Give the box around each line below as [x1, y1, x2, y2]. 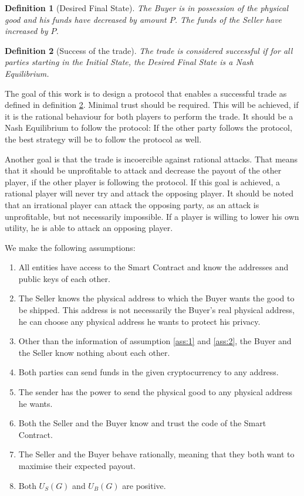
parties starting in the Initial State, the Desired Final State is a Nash [5, 56, 254, 68]
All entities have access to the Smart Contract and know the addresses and [18, 261, 289, 273]
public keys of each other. [18, 272, 110, 284]
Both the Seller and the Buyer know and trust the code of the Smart [18, 417, 266, 429]
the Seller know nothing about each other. [18, 346, 170, 358]
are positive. [122, 479, 166, 491]
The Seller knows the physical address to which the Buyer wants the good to [18, 292, 295, 304]
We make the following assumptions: [5, 241, 136, 253]
